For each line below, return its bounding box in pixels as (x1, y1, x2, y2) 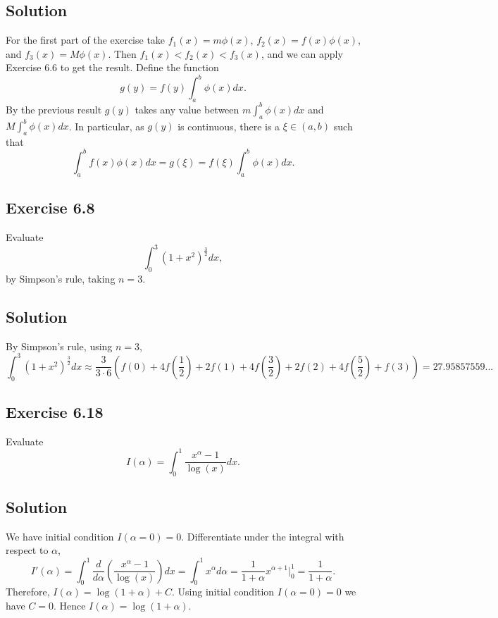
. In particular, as (68, 118, 144, 133)
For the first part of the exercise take (6, 32, 166, 47)
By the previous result (6, 101, 102, 116)
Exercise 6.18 (6, 400, 104, 422)
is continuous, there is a (178, 118, 280, 133)
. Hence (53, 598, 86, 612)
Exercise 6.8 (6, 197, 95, 218)
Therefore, (6, 584, 50, 599)
